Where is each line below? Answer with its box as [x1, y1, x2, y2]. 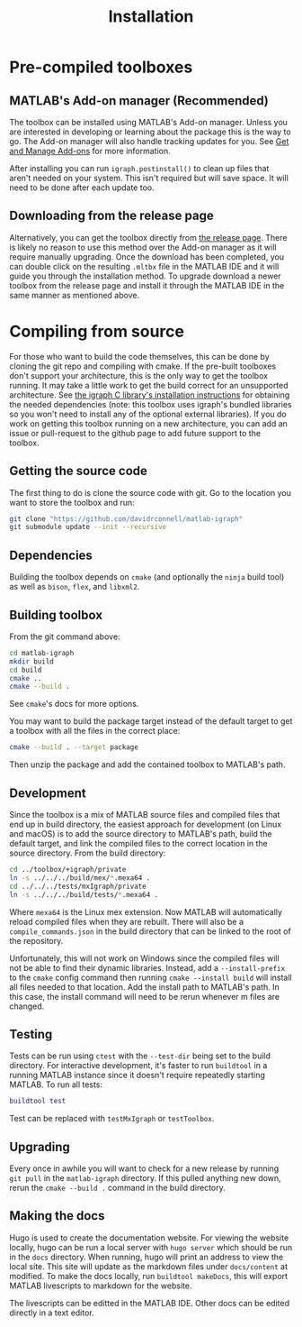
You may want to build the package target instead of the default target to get [9, 716, 293, 727]
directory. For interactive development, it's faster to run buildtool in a [9, 1060, 268, 1071]
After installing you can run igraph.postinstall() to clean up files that [9, 163, 270, 173]
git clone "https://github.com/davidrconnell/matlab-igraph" [9, 514, 244, 524]
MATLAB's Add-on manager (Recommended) [9, 93, 270, 108]
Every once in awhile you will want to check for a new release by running [9, 1163, 280, 1174]
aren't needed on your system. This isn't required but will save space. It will [9, 173, 289, 183]
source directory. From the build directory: [9, 847, 166, 858]
